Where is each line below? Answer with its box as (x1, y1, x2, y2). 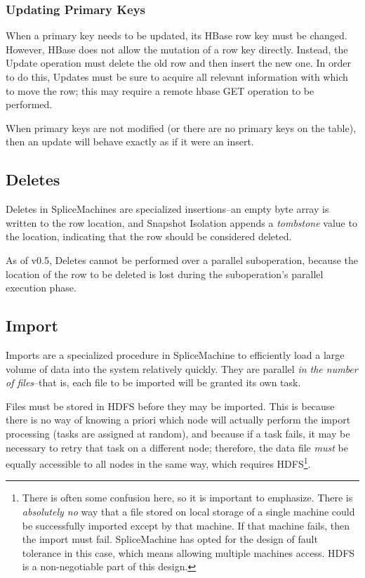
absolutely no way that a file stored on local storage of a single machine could (22, 504, 355, 518)
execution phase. (6, 280, 77, 295)
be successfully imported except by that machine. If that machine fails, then (22, 518, 350, 532)
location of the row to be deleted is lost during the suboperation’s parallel (6, 266, 324, 281)
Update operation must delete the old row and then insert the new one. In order (6, 55, 351, 70)
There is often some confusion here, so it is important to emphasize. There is (22, 490, 353, 505)
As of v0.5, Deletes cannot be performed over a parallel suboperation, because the (6, 252, 358, 267)
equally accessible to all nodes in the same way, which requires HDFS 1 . (6, 454, 311, 471)
